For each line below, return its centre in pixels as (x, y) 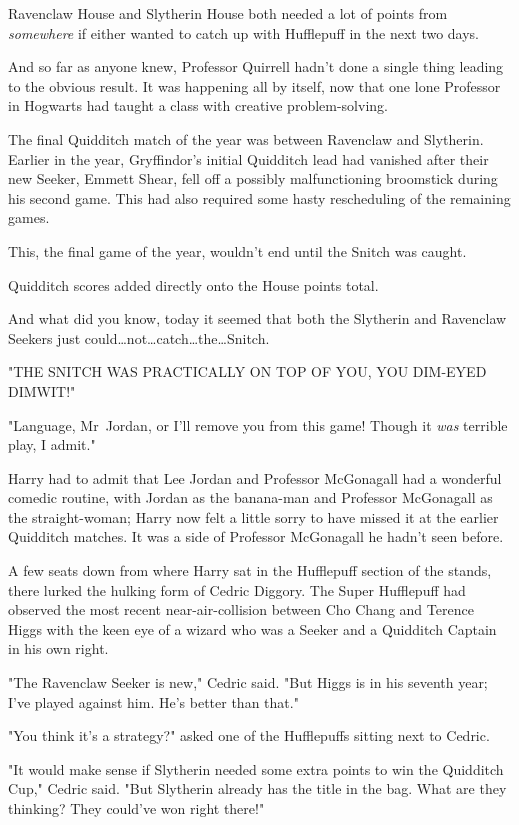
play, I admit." (52, 444)
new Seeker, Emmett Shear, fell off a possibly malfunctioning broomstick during (253, 178)
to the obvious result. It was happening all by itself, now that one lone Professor (254, 85)
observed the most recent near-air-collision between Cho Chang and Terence (241, 609)
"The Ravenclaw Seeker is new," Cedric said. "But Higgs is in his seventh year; (248, 682)
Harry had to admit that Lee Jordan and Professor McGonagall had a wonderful (255, 477)
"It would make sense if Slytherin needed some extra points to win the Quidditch (256, 768)
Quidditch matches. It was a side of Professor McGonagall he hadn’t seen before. (256, 536)
